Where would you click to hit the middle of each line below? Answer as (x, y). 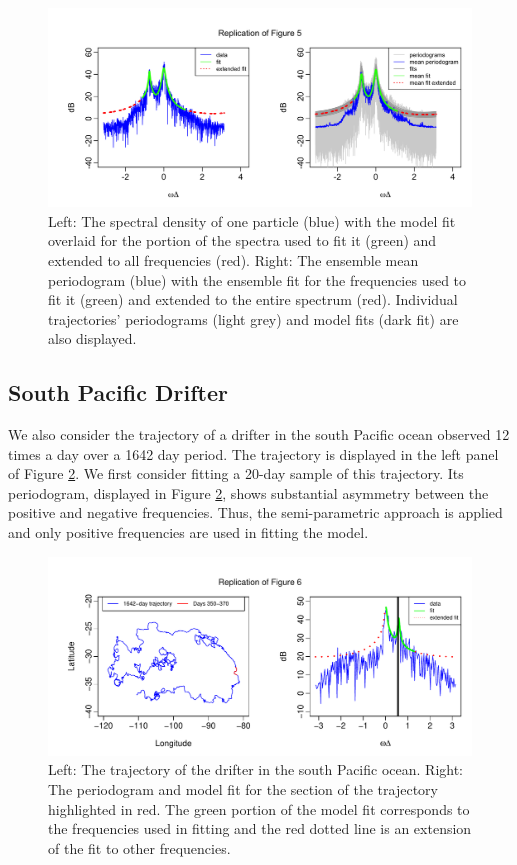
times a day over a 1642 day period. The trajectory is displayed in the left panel (253, 453)
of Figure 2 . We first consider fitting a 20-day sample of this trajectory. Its (236, 473)
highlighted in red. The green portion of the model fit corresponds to (259, 808)
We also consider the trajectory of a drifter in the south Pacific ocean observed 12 (259, 434)
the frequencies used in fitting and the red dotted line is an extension (260, 828)
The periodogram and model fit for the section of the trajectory (243, 789)
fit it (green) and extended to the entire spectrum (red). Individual (253, 299)
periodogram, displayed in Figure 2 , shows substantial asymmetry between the (248, 492)
